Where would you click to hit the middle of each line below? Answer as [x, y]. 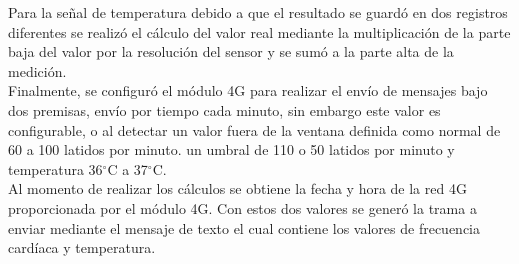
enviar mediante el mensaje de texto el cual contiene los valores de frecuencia [244, 227]
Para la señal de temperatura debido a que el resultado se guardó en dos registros [258, 12]
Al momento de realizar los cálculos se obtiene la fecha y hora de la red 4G [237, 188]
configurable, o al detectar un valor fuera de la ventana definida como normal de [254, 129]
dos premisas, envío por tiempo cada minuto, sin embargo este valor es [224, 109]
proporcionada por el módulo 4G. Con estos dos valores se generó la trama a [242, 207]
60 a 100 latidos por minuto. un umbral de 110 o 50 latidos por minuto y [231, 149]
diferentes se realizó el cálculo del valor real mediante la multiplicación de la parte [259, 31]
